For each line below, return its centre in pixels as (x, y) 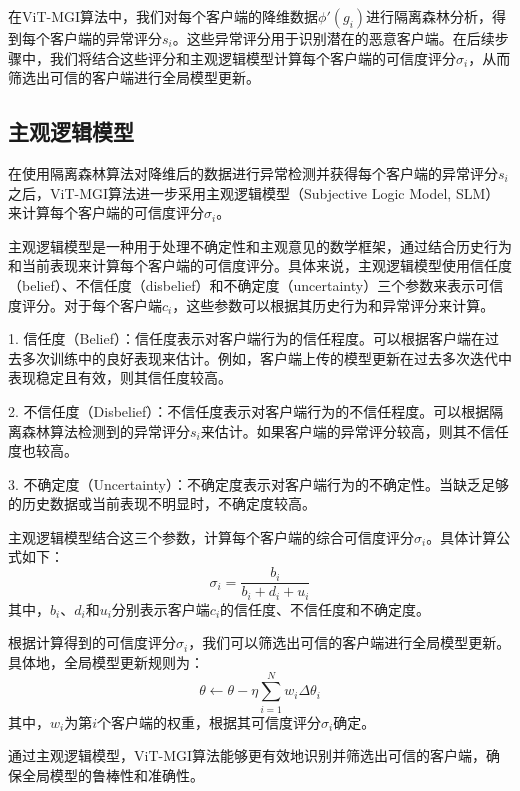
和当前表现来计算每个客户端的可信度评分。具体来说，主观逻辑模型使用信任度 (260, 265)
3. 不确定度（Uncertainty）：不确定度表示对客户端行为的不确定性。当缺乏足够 (258, 483)
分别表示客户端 (160, 608)
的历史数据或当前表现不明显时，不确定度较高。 (162, 503)
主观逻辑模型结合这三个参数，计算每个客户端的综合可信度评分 (211, 536)
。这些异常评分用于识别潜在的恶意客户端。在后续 (333, 38)
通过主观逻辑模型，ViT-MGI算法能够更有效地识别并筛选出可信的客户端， (247, 755)
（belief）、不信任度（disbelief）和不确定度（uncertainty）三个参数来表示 (242, 284)
